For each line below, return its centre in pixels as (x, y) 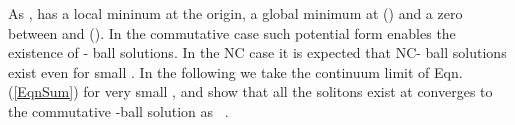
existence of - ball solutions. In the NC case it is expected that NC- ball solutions (257, 52)
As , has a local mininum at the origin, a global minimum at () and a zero (235, 13)
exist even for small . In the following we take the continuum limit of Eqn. (235, 71)
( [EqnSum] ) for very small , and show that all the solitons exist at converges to (250, 91)
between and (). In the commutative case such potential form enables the (232, 32)
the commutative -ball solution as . (118, 110)
